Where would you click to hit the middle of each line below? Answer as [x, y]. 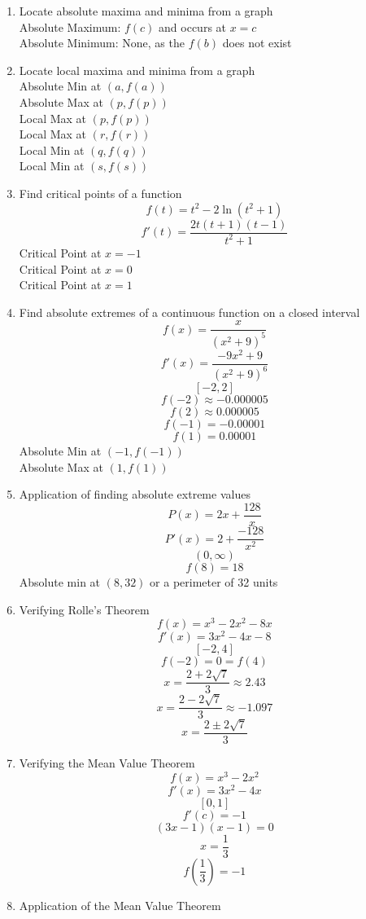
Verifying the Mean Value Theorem [107, 762]
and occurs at [193, 26]
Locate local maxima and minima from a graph [137, 70]
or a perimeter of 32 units [214, 582]
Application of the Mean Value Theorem [120, 905]
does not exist [257, 43]
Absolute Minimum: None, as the [102, 43]
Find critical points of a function [100, 193]
